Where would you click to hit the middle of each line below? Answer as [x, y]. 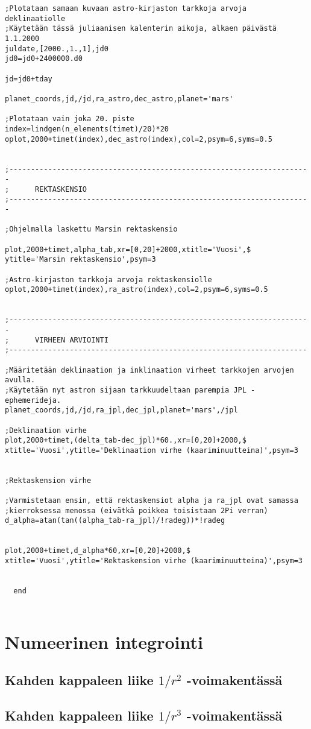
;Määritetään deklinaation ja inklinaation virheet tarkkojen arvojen [149, 370]
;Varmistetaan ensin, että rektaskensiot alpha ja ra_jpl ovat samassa [152, 501]
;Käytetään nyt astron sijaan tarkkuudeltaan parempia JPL [126, 390]
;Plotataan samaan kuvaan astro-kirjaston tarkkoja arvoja [126, 8]
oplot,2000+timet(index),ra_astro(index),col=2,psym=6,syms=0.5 [137, 290]
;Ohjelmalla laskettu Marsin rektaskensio [91, 229]
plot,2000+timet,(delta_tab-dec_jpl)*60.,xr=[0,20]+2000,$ [126, 440]
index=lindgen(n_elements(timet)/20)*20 [87, 129]
